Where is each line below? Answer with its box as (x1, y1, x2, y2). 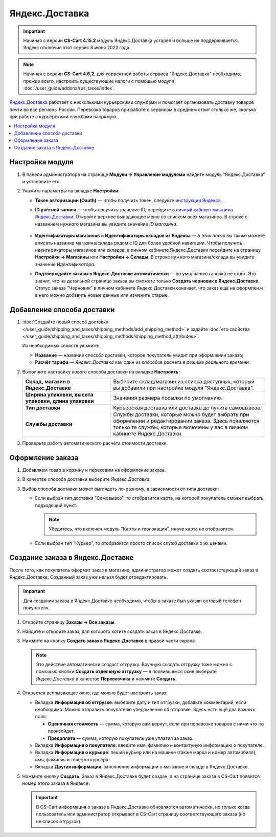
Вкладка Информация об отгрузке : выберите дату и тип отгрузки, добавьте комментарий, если (35, 699, 246, 706)
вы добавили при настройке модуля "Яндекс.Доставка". (113, 384, 254, 391)
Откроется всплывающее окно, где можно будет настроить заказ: (22, 690, 168, 696)
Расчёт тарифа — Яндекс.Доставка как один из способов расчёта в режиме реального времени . (35, 359, 250, 365)
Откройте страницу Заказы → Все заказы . (22, 619, 116, 625)
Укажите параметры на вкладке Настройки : (22, 188, 120, 194)
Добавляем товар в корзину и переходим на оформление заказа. (22, 467, 166, 473)
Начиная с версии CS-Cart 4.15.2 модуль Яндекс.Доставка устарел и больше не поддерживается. (23, 37, 240, 43)
